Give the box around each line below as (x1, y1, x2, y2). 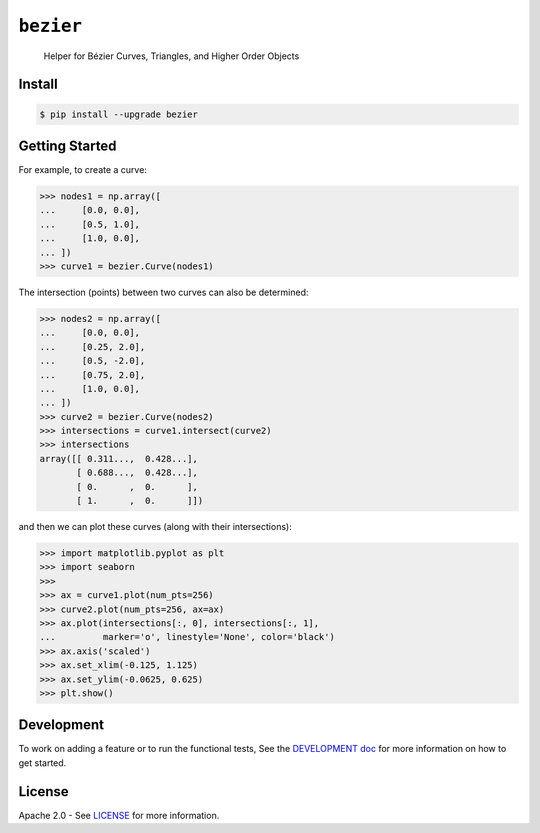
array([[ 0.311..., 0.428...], (39, 453, 199, 464)
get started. (18, 756, 67, 769)
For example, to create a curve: (18, 164, 147, 176)
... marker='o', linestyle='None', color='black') (39, 631, 335, 643)
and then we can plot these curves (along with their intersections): (18, 521, 292, 533)
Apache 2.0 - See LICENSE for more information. (18, 809, 220, 821)
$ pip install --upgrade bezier (39, 108, 199, 120)
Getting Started (18, 137, 117, 154)
